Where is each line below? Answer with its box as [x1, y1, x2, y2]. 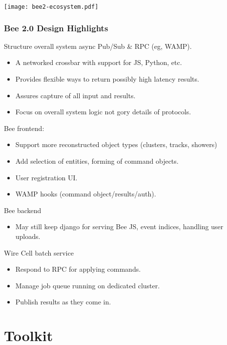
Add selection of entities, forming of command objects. [15, 156, 179, 166]
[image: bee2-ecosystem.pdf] [4, 3, 99, 10]
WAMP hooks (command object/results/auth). [15, 189, 156, 199]
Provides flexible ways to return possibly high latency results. [15, 74, 199, 84]
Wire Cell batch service [4, 247, 74, 258]
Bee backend [4, 205, 41, 215]
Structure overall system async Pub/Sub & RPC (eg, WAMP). [4, 41, 192, 51]
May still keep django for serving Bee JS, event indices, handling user [15, 221, 224, 232]
